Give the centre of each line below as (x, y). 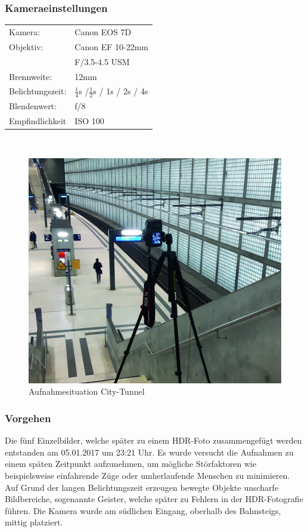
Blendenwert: (33, 106)
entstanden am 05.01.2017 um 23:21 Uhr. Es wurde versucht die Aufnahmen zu (149, 452)
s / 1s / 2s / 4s (121, 91)
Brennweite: (31, 76)
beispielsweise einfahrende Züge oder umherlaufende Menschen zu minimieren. (147, 475)
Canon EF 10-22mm (111, 46)
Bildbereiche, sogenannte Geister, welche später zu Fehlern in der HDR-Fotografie (154, 499)
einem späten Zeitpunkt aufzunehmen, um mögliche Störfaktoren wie (131, 464)
